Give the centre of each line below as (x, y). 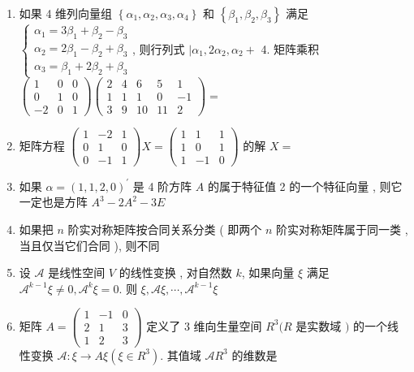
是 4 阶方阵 (162, 186)
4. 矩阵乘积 (290, 48)
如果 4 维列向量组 (66, 13)
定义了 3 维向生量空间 (204, 325)
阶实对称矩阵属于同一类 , (342, 229)
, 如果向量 (268, 273)
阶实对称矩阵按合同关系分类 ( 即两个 (165, 229)
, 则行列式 (159, 48)
